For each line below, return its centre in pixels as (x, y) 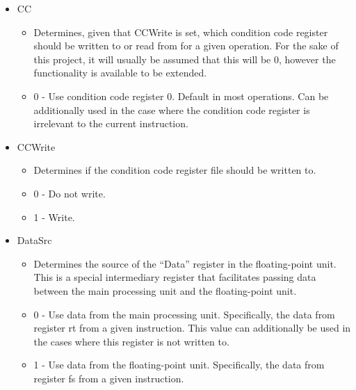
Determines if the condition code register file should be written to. (175, 170)
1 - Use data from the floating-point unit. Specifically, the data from (179, 365)
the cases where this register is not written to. (131, 341)
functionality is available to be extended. (120, 73)
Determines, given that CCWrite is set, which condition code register (181, 32)
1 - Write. (54, 217)
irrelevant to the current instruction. (111, 123)
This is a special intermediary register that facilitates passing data (175, 277)
